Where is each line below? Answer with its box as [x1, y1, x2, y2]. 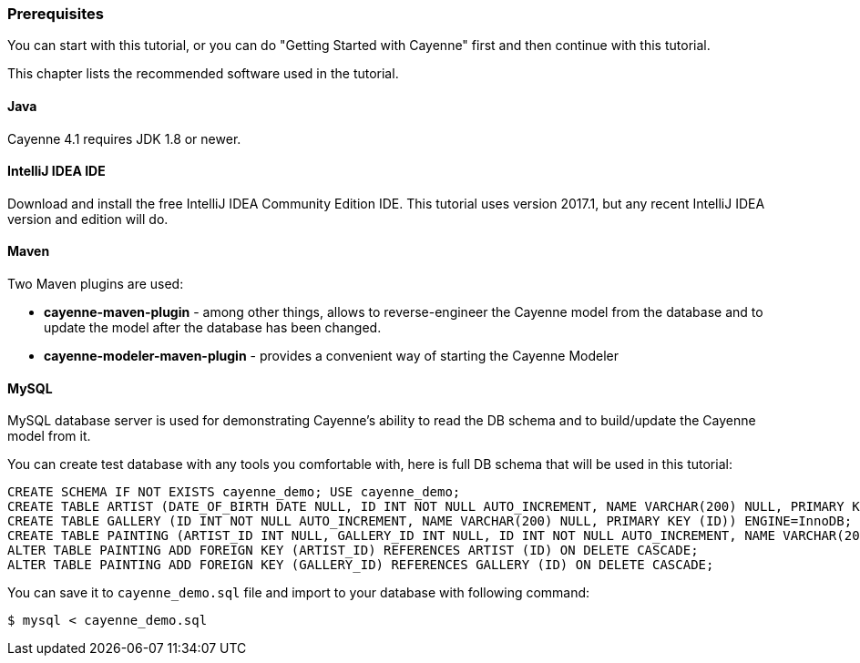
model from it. [7, 428, 91, 444]
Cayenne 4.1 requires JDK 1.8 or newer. [7, 130, 241, 147]
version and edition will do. [7, 210, 169, 227]
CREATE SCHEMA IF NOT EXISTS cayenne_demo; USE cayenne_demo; [7, 484, 461, 500]
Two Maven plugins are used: [7, 276, 184, 292]
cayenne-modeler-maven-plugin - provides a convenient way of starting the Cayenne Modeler [44, 348, 619, 364]
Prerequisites [7, 5, 104, 23]
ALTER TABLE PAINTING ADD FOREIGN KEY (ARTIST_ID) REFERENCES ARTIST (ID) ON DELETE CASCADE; [7, 543, 699, 558]
